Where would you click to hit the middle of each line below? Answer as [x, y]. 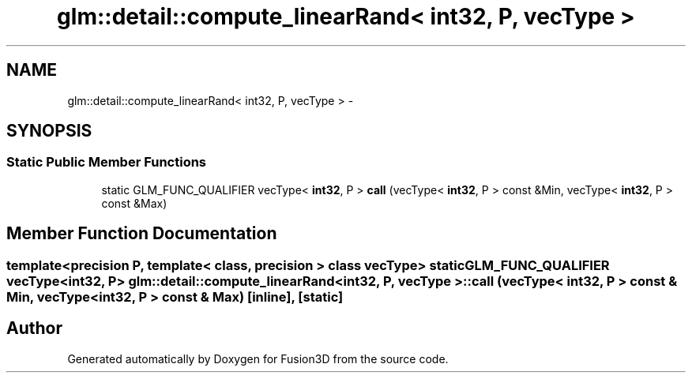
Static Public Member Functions [107, 162]
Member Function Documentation [142, 234]
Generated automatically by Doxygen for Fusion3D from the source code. [258, 358]
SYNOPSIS [49, 131]
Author [34, 328]
